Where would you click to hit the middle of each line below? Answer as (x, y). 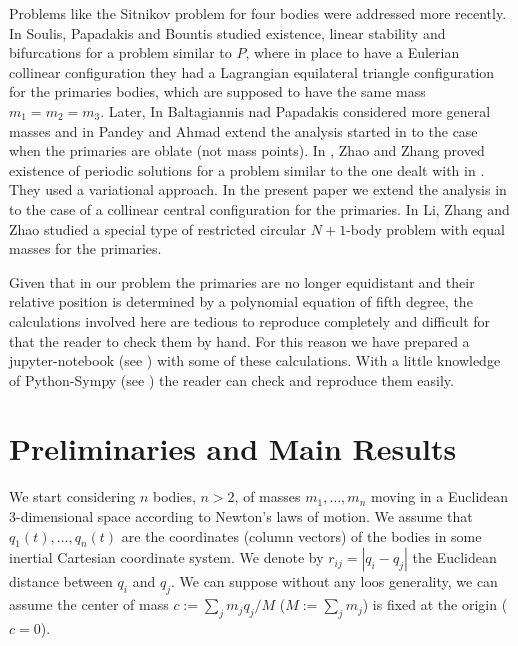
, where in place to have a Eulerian (352, 52)
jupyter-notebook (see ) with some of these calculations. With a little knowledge (255, 360)
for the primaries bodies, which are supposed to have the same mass (217, 91)
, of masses (267, 496)
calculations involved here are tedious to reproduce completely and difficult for (250, 320)
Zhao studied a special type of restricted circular (158, 228)
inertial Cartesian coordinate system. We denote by (166, 557)
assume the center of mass (89, 604)
